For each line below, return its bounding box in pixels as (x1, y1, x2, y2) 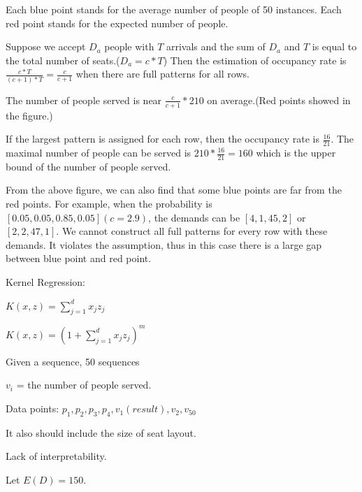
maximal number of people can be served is (6, 145, 191, 159)
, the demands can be (148, 210, 240, 224)
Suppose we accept (6, 39, 86, 54)
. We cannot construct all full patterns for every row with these (56, 224, 328, 238)
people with (104, 39, 154, 54)
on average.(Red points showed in (207, 92, 351, 107)
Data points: (6, 401, 59, 416)
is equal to (312, 39, 357, 54)
